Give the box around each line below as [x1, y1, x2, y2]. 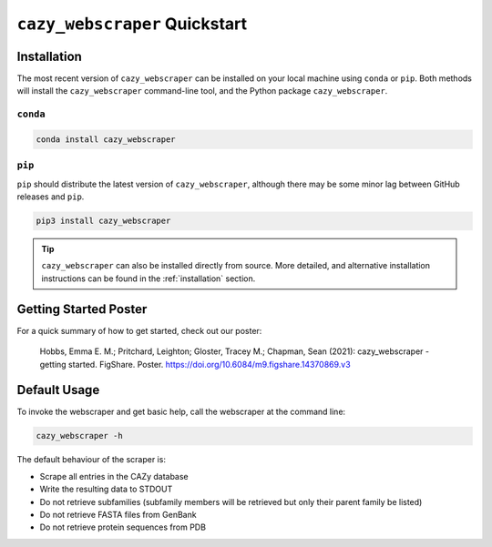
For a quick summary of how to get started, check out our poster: [16, 325, 262, 336]
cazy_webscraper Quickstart [16, 14, 248, 34]
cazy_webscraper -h [36, 431, 123, 441]
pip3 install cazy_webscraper [36, 216, 171, 227]
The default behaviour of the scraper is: [16, 454, 166, 465]
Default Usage [16, 382, 100, 398]
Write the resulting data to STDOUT [39, 483, 173, 495]
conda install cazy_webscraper [36, 135, 177, 145]
